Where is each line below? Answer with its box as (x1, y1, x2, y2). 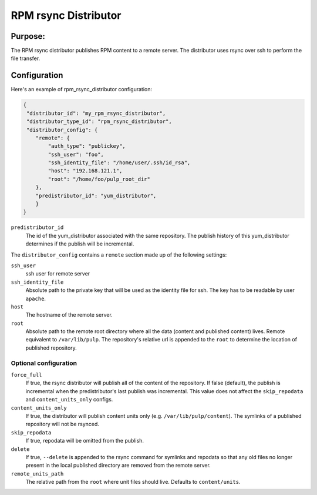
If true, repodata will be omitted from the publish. (25, 437, 144, 444)
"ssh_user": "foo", (48, 151, 104, 158)
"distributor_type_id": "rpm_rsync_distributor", (26, 118, 173, 125)
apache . (25, 295, 46, 302)
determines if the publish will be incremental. (25, 240, 134, 247)
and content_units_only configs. (25, 396, 113, 403)
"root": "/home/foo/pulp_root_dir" (48, 175, 151, 182)
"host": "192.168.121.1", (48, 168, 123, 174)
